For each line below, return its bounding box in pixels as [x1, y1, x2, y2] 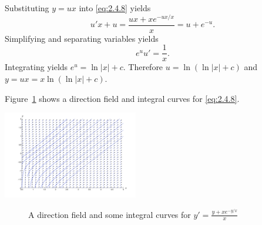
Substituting [5, 2, 49, 14]
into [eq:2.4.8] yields [79, 2, 151, 14]
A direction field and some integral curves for [28, 208, 191, 220]
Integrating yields [5, 61, 68, 73]
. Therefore [123, 61, 163, 73]
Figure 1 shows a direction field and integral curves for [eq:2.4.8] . [5, 92, 240, 104]
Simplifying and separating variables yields [5, 32, 159, 44]
